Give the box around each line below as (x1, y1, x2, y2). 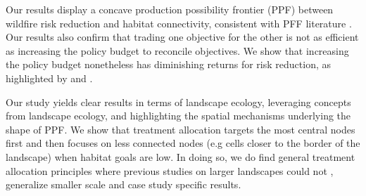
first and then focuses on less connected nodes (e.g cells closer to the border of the (6, 136, 360, 150)
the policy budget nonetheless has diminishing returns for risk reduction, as (6, 57, 331, 72)
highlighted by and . (6, 70, 93, 85)
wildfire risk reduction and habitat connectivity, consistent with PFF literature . (6, 15, 352, 30)
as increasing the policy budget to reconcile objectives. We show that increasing (6, 43, 349, 58)
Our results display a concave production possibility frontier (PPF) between (6, 2, 334, 16)
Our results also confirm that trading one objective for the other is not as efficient (6, 30, 359, 44)
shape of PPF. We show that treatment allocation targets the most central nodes (6, 122, 355, 136)
